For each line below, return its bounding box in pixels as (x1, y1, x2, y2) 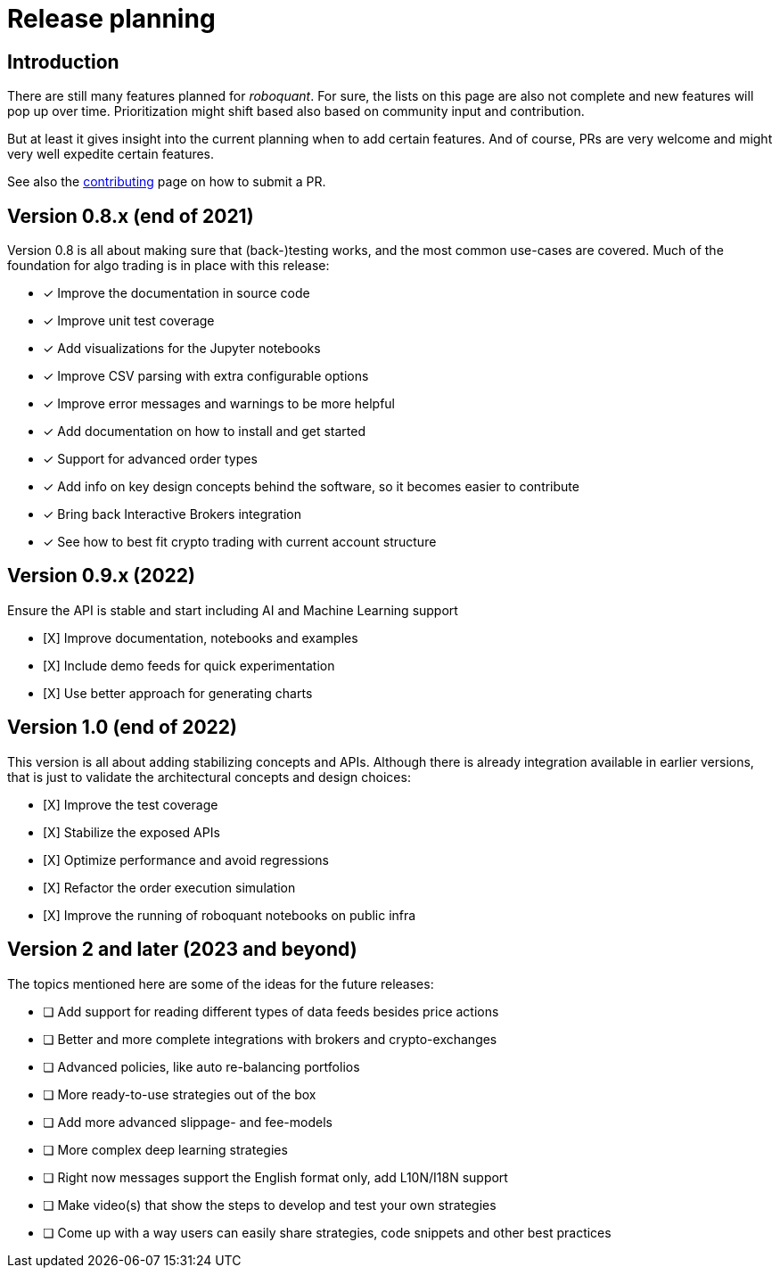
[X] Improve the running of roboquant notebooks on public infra (43, 907, 416, 923)
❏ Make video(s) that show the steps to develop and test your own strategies (43, 1197, 497, 1213)
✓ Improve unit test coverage (43, 313, 215, 329)
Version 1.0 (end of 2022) (7, 716, 237, 739)
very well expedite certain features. (7, 146, 215, 162)
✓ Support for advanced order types (43, 451, 258, 467)
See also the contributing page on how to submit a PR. (7, 174, 326, 190)
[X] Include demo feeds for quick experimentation (43, 657, 335, 673)
